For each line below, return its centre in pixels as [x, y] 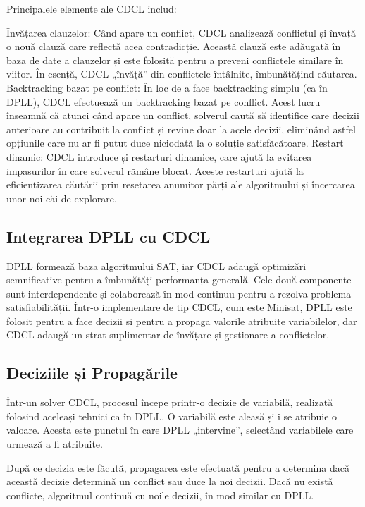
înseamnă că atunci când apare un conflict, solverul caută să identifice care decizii [183, 115]
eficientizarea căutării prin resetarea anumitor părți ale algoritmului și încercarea [181, 184]
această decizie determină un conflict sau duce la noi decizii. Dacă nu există [170, 481]
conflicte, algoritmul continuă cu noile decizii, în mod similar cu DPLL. [160, 495]
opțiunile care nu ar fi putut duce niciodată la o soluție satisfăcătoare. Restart [175, 143]
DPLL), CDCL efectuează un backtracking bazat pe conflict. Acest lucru [163, 101]
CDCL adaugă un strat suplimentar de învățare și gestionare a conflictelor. [168, 335]
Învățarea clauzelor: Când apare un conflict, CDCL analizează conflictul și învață [181, 32]
